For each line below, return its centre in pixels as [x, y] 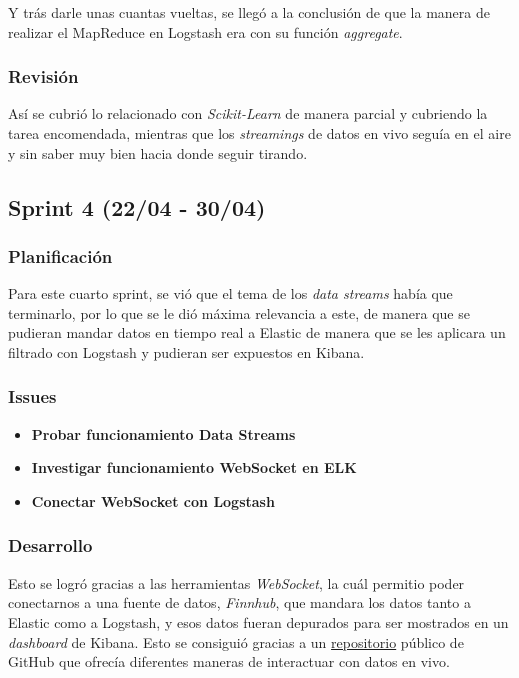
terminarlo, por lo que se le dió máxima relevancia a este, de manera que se [239, 312]
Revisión [43, 76]
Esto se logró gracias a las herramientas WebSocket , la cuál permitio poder [236, 582]
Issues [32, 396]
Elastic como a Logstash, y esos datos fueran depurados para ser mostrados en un [258, 621]
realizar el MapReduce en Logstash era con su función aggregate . [205, 31]
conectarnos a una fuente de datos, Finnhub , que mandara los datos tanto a [239, 602]
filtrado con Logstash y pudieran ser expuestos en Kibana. [186, 351]
